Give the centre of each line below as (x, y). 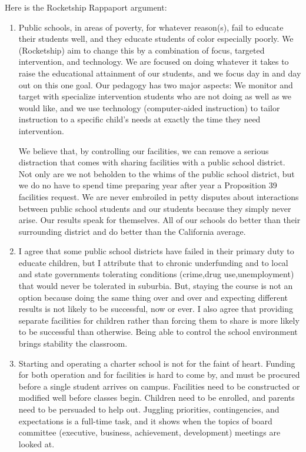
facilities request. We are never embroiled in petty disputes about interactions (159, 196)
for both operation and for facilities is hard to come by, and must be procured (159, 375)
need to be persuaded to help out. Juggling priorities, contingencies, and (149, 409)
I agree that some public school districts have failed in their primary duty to (156, 251)
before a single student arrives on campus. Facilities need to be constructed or (159, 386)
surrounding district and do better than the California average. (132, 231)
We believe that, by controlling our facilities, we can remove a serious (144, 150)
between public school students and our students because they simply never (155, 208)
